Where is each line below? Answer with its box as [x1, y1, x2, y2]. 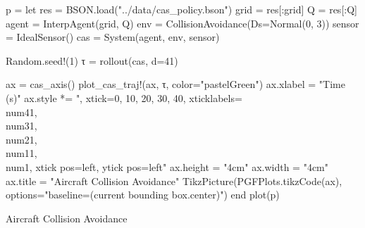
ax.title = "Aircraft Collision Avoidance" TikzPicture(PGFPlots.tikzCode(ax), [6, 173, 342, 188]
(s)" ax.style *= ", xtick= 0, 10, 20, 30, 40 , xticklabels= [6, 90, 242, 105]
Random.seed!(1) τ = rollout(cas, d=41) [6, 53, 178, 68]
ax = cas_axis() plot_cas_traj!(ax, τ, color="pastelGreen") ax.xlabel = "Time [6, 77, 345, 91]
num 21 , [6, 132, 37, 146]
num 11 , [6, 146, 37, 160]
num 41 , [6, 104, 37, 119]
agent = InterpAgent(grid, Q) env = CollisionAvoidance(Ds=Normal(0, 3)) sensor [6, 15, 359, 30]
